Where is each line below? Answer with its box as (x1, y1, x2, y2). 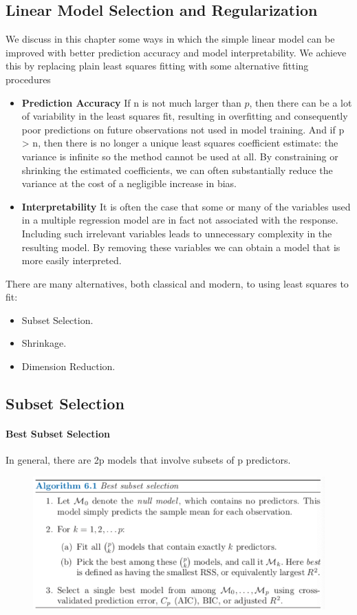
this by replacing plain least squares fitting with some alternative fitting (6, 58, 309, 73)
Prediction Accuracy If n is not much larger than (21, 95, 241, 109)
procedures (6, 72, 51, 86)
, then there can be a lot (249, 95, 352, 109)
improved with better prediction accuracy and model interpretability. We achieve (6, 45, 347, 59)
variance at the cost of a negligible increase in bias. (21, 176, 237, 191)
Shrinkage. (21, 336, 67, 350)
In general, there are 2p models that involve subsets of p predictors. (6, 453, 291, 467)
